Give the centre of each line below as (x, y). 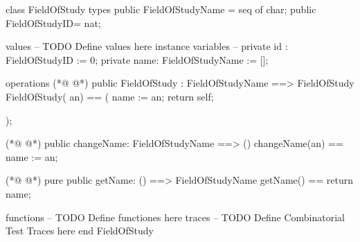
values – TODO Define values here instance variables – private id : (147, 46)
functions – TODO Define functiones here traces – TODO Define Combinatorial (175, 217)
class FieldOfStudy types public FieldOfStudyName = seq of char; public (161, 9)
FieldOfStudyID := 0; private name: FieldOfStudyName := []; (137, 59)
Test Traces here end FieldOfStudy (80, 231)
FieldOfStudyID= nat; (53, 23)
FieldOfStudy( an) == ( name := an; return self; (110, 96)
